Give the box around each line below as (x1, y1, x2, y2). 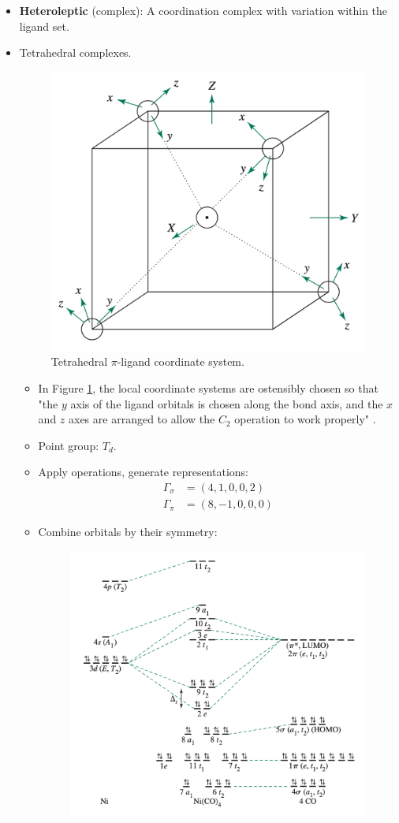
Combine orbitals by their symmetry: (38, 523, 218, 540)
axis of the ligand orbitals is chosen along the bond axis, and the (70, 395, 383, 411)
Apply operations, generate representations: (38, 464, 248, 480)
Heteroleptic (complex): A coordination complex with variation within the (19, 2, 388, 18)
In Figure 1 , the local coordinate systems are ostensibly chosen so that (38, 380, 378, 397)
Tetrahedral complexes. (19, 44, 132, 61)
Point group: (38, 437, 99, 453)
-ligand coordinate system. (117, 353, 244, 370)
